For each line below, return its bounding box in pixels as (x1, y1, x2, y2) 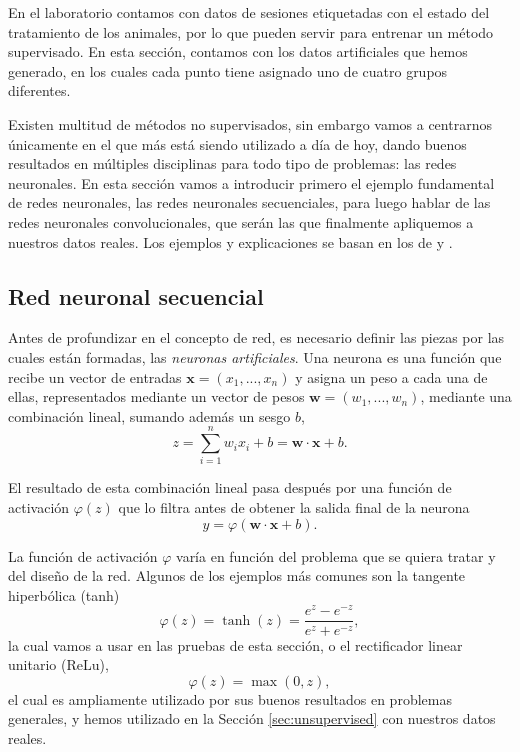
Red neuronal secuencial (8, 280, 264, 311)
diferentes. (8, 80, 71, 101)
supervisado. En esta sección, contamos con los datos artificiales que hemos (8, 41, 468, 62)
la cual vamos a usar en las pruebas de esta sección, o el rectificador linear (8, 634, 463, 655)
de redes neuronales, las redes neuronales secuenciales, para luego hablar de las (8, 192, 491, 213)
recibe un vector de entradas (8, 366, 182, 387)
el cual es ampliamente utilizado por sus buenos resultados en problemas (8, 688, 452, 709)
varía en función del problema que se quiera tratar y (176, 545, 496, 566)
